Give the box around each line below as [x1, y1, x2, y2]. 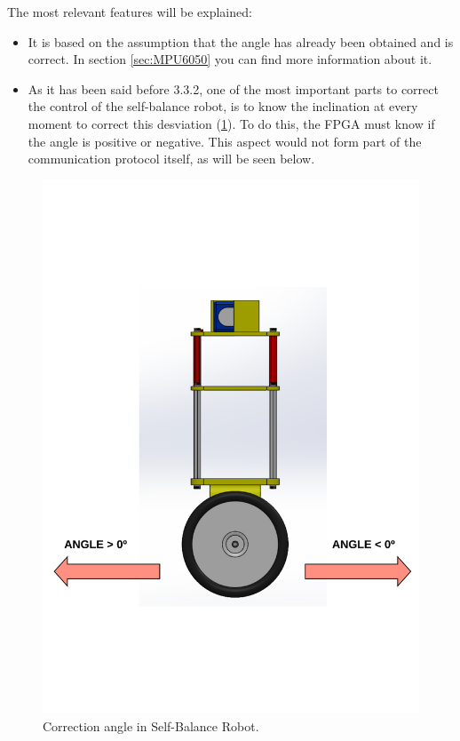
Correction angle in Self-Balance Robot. [43, 716, 259, 735]
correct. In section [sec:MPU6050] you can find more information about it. [28, 50, 432, 68]
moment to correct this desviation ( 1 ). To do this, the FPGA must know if [28, 114, 435, 132]
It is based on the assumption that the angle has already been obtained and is [28, 32, 454, 51]
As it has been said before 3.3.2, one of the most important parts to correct [28, 79, 439, 98]
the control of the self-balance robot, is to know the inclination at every [28, 97, 418, 116]
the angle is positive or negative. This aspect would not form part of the [28, 131, 422, 150]
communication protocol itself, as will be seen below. [28, 149, 315, 168]
